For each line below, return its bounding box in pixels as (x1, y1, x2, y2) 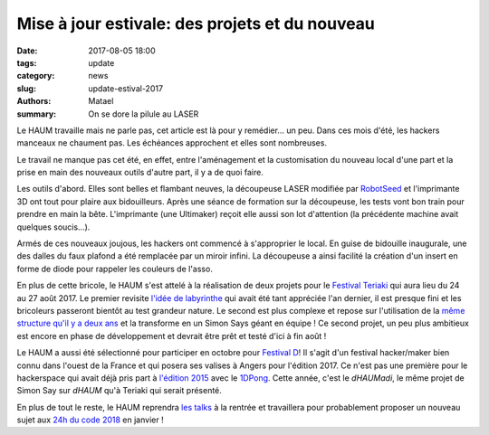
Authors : (16, 96, 52, 107)
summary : (16, 109, 57, 119)
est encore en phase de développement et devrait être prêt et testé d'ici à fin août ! (16, 330, 327, 341)
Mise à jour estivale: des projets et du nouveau (16, 14, 376, 33)
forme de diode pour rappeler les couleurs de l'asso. (16, 263, 213, 274)
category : (16, 71, 55, 81)
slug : (16, 82, 36, 94)
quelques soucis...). (16, 222, 91, 232)
